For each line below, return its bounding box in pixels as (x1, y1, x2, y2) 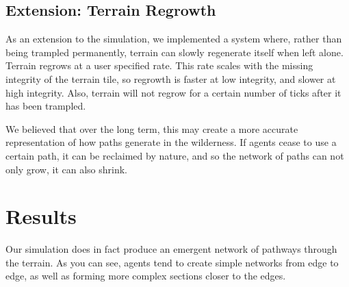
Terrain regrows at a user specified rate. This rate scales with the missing (5, 58, 313, 73)
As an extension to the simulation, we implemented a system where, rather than (5, 32, 342, 46)
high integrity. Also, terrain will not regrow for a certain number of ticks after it (5, 85, 341, 99)
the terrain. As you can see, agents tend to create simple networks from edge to (5, 255, 339, 269)
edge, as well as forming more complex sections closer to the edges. (5, 269, 286, 283)
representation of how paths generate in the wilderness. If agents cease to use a (5, 135, 337, 149)
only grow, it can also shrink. (5, 162, 127, 176)
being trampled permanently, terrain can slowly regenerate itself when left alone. (5, 45, 344, 59)
